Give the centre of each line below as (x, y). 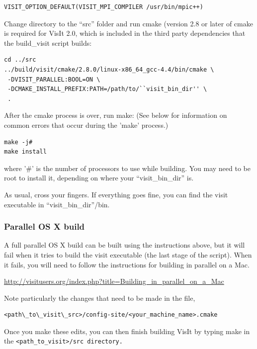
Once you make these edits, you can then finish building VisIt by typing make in (127, 331)
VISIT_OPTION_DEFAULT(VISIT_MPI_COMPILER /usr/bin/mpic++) (104, 7)
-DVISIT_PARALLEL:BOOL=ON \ (54, 79)
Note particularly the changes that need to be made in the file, (100, 298)
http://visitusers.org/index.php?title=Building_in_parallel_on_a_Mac (114, 281)
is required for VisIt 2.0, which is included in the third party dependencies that (125, 33)
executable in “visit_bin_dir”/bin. (57, 204)
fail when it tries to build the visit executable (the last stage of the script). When (128, 254)
